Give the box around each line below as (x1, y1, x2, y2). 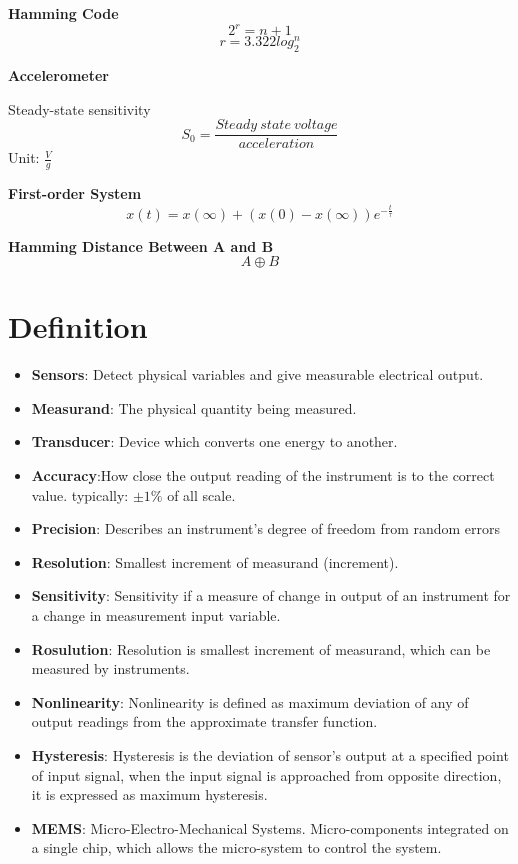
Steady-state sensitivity (8, 98, 151, 119)
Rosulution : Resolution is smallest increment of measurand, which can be (31, 638, 491, 659)
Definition (8, 306, 148, 347)
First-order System (8, 183, 142, 204)
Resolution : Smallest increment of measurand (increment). (31, 551, 399, 572)
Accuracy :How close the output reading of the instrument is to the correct (31, 465, 495, 486)
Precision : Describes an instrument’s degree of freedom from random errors (31, 518, 501, 539)
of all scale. (167, 484, 236, 505)
